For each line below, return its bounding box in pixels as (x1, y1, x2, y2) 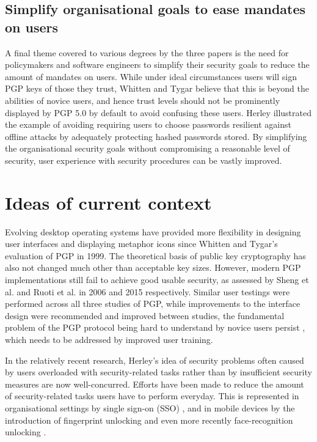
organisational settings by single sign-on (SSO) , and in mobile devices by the (5, 401, 295, 414)
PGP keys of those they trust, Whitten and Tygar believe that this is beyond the (5, 82, 309, 95)
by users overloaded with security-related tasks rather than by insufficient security (5, 366, 312, 378)
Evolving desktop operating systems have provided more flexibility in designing (5, 225, 301, 238)
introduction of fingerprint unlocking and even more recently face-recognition (5, 413, 293, 426)
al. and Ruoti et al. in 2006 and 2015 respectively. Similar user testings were (5, 285, 290, 298)
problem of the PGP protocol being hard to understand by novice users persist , (5, 321, 305, 334)
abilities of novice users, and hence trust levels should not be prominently (5, 94, 280, 106)
